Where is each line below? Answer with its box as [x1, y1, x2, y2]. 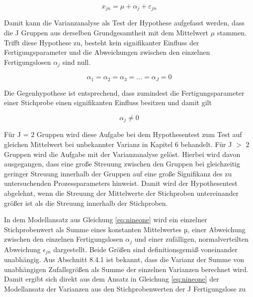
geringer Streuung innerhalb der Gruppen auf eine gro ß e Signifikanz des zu [4, 168, 232, 178]
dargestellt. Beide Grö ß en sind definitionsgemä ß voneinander [53, 244, 238, 254]
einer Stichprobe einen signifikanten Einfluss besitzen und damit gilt [4, 97, 212, 108]
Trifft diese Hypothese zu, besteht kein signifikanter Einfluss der [4, 37, 199, 47]
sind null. [62, 56, 91, 67]
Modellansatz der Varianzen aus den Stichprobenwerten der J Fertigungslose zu [4, 284, 246, 294]
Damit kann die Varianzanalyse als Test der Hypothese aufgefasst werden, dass [4, 17, 245, 28]
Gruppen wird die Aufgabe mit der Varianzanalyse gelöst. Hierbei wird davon [4, 148, 241, 159]
